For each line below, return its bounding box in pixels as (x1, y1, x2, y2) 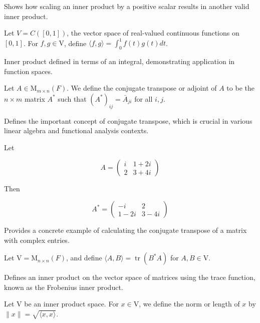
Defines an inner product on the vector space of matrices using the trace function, (4, 272, 255, 282)
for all (134, 93, 153, 104)
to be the (226, 83, 254, 93)
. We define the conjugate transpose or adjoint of (67, 83, 217, 93)
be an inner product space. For (24, 298, 119, 309)
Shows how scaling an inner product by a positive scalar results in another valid (4, 1, 249, 11)
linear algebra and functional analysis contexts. (4, 125, 149, 136)
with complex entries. (4, 234, 70, 245)
